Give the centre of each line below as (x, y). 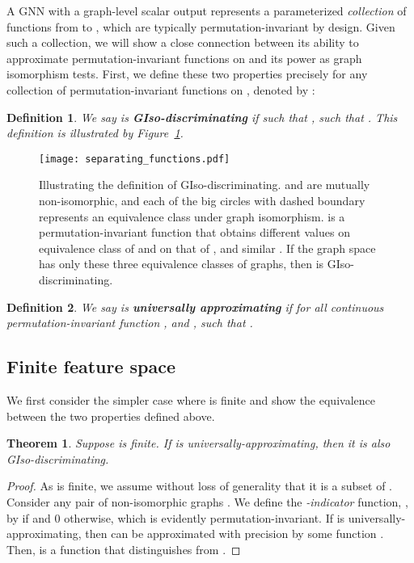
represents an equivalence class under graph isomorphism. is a (192, 216)
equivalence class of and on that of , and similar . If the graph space (207, 248)
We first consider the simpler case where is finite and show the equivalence (191, 399)
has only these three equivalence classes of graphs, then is (182, 264)
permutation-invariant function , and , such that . (130, 323)
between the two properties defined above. (111, 416)
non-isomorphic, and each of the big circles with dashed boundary (202, 200)
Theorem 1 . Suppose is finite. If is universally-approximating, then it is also (199, 443)
